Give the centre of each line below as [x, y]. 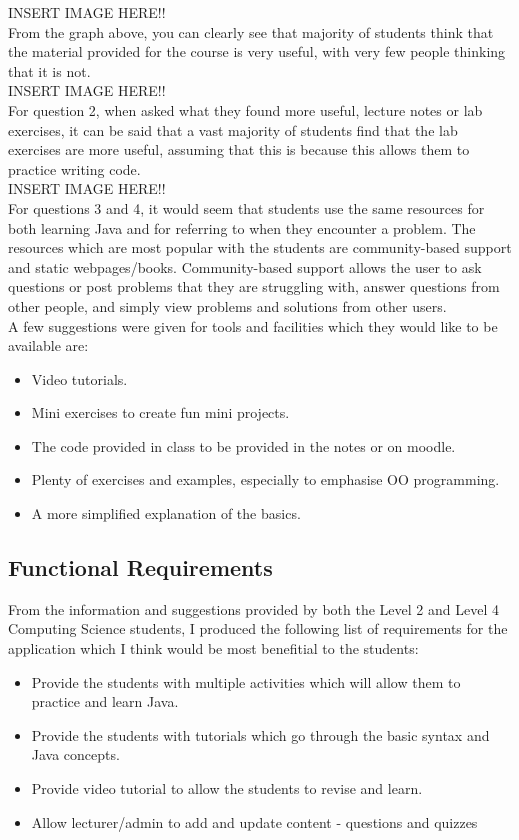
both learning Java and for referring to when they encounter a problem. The [242, 227]
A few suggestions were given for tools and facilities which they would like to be [253, 325]
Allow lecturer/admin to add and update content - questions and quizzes [254, 821]
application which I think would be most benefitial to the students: [213, 648]
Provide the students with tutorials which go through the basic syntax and [260, 734]
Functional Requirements [140, 567]
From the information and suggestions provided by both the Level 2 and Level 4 [253, 608]
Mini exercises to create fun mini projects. [160, 412]
